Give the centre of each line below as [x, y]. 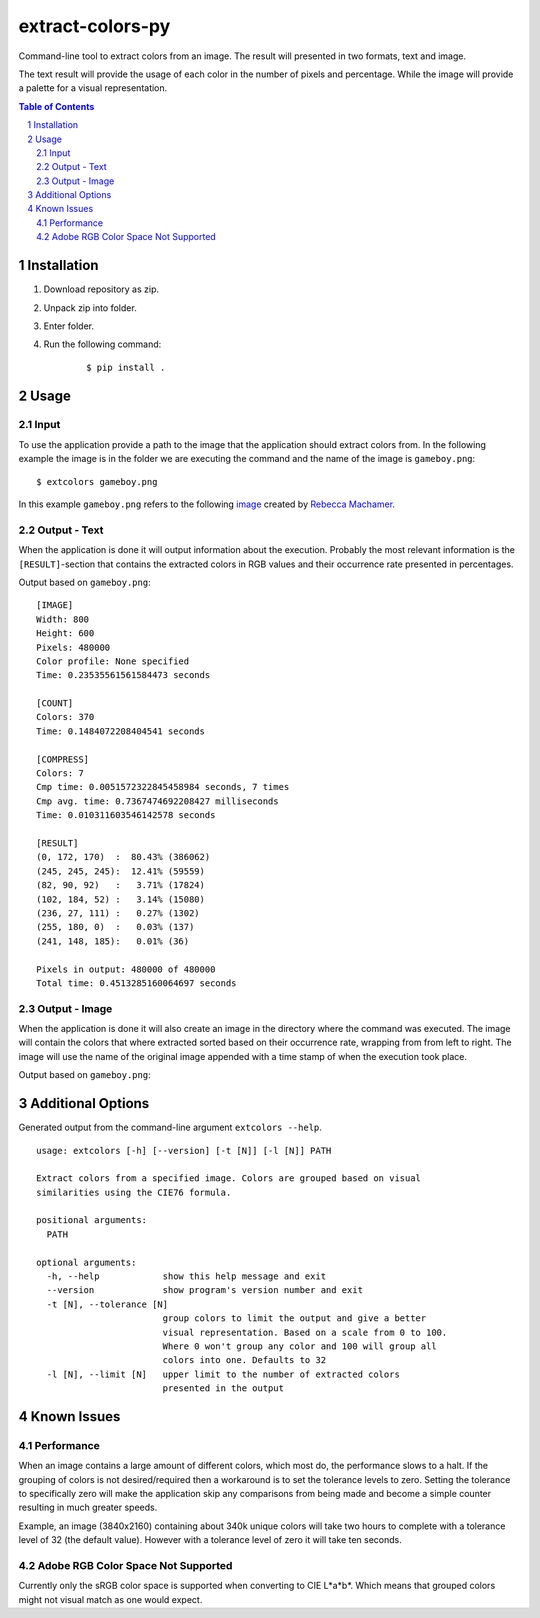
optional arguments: [86, 1262]
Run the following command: [102, 344]
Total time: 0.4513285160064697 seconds [136, 983]
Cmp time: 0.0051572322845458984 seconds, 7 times [163, 787]
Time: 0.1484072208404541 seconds [120, 731]
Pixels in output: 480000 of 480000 [126, 969]
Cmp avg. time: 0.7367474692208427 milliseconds [157, 801]
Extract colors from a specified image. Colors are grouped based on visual [229, 1178]
